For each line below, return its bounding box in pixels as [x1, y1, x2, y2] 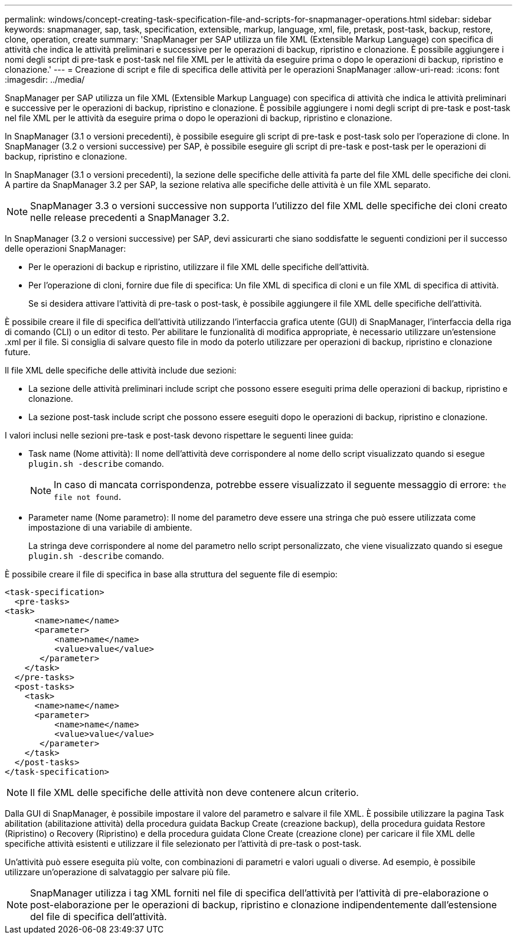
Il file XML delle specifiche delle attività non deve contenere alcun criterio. [30, 787, 359, 798]
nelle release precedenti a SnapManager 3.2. [30, 212, 230, 223]
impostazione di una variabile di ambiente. [28, 522, 192, 532]
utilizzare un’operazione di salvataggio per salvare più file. [5, 867, 231, 877]
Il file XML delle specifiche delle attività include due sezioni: [5, 365, 237, 375]
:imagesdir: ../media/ [5, 74, 85, 85]
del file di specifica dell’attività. [30, 911, 167, 922]
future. [5, 347, 31, 357]
